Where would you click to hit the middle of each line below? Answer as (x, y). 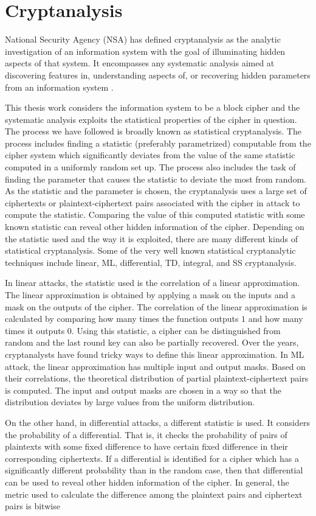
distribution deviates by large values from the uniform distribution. (130, 402)
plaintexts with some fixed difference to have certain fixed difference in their (146, 446)
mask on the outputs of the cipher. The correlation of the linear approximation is (156, 306)
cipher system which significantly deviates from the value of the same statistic (150, 155)
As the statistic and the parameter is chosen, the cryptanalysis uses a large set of (156, 191)
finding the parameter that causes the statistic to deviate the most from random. (156, 179)
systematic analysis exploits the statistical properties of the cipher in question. (151, 119)
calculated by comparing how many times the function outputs (122, 319)
